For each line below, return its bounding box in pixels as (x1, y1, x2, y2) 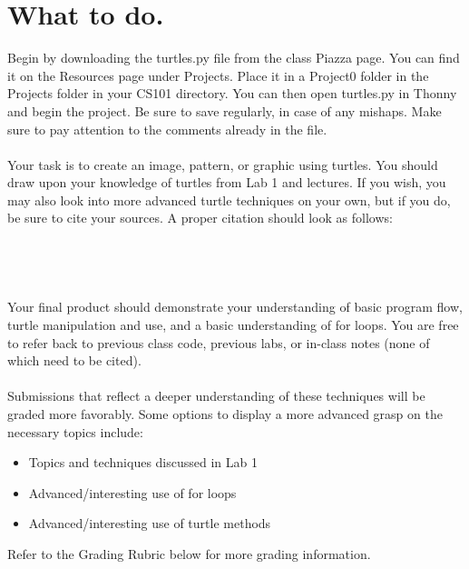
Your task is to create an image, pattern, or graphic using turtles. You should (7, 155, 438, 174)
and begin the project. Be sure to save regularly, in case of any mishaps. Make (7, 101, 442, 120)
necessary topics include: (7, 422, 143, 441)
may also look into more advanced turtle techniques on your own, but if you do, (7, 190, 451, 209)
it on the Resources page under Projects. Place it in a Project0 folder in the (7, 65, 429, 85)
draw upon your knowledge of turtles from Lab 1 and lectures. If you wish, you (7, 173, 446, 192)
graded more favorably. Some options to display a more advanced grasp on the (7, 404, 443, 423)
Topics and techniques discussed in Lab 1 (28, 453, 258, 472)
